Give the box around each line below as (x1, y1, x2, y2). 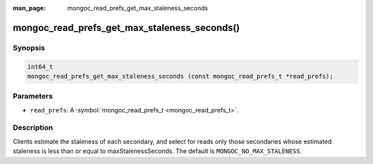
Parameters (12, 92, 53, 101)
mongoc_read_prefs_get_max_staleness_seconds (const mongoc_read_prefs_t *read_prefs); (27, 72, 334, 80)
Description (12, 123, 53, 132)
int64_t (27, 63, 53, 70)
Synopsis (12, 43, 45, 52)
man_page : (12, 4, 46, 12)
